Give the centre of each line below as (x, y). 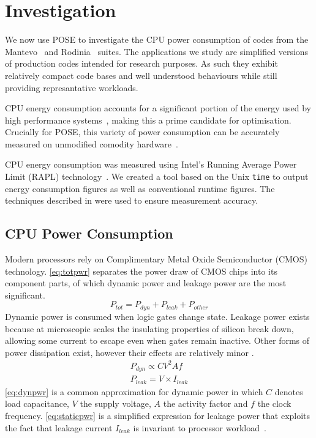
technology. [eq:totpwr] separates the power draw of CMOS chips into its (141, 271)
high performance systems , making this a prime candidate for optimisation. (148, 120)
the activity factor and (205, 403)
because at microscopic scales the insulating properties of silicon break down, (149, 328)
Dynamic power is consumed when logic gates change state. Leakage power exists (157, 316)
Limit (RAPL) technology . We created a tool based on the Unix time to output (157, 176)
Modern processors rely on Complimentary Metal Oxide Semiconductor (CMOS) (156, 259)
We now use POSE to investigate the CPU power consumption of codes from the (157, 39)
